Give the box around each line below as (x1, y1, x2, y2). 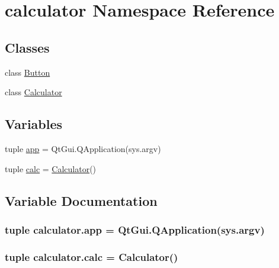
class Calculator (5, 86, 62, 98)
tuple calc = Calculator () (5, 162, 97, 175)
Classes (5, 38, 50, 56)
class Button (5, 66, 50, 78)
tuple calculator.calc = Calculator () (5, 249, 178, 264)
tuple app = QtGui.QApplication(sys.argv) (5, 142, 161, 154)
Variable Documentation (5, 191, 158, 209)
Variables (5, 115, 63, 133)
